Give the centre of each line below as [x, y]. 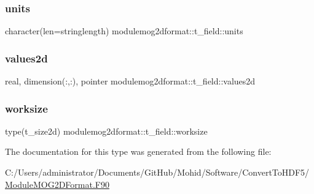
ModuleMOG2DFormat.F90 [57, 184]
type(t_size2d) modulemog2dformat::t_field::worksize [106, 131]
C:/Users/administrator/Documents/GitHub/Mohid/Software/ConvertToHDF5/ [157, 172]
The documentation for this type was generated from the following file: [138, 151]
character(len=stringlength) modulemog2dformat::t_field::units [124, 31]
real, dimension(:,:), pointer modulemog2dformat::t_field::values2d [130, 81]
